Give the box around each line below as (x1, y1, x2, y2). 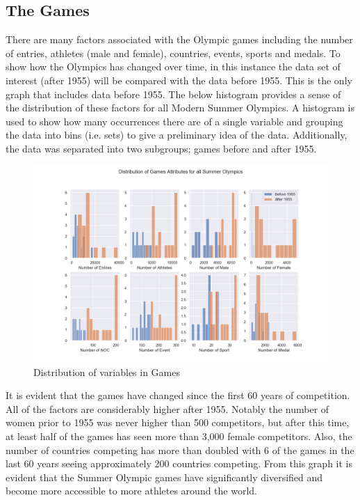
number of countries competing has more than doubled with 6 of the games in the (6, 442, 354, 457)
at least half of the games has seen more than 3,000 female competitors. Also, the (6, 428, 352, 443)
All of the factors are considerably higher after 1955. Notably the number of (6, 401, 329, 416)
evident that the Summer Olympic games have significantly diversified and (6, 469, 323, 484)
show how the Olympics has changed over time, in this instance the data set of (6, 59, 341, 74)
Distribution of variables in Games (33, 364, 181, 379)
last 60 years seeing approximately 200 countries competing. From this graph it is (6, 456, 352, 471)
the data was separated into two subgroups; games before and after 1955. (6, 141, 317, 155)
